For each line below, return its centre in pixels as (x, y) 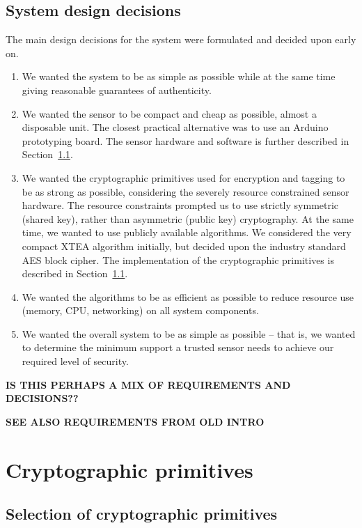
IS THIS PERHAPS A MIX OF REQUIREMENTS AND (148, 384)
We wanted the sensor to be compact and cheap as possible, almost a (169, 113)
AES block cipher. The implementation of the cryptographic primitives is (178, 259)
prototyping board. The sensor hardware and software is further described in (186, 140)
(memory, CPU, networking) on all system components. (140, 310)
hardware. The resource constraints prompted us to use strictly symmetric (180, 205)
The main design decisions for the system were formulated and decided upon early (181, 39)
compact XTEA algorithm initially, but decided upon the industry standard (184, 246)
